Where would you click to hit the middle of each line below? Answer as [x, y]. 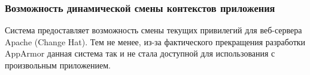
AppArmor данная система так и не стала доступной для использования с [140, 53]
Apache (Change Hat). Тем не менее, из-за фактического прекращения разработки [155, 41]
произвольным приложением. [58, 65]
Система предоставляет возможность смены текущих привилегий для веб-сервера [154, 30]
